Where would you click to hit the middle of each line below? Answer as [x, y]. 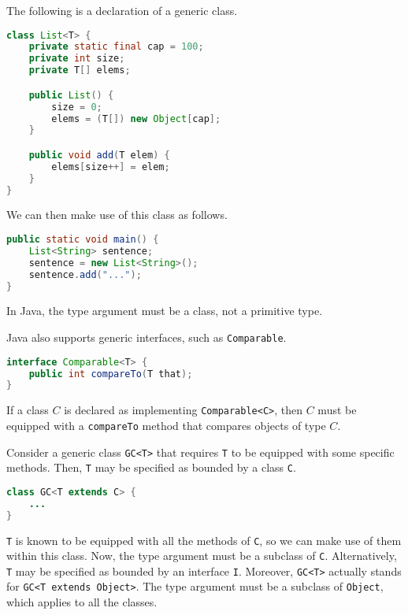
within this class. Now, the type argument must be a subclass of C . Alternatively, [202, 556]
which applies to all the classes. [82, 602]
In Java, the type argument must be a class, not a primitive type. [165, 311]
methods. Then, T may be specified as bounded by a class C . [151, 467]
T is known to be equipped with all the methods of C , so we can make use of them [204, 540]
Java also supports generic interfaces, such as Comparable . [147, 337]
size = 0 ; [77, 107]
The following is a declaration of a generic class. [122, 10]
